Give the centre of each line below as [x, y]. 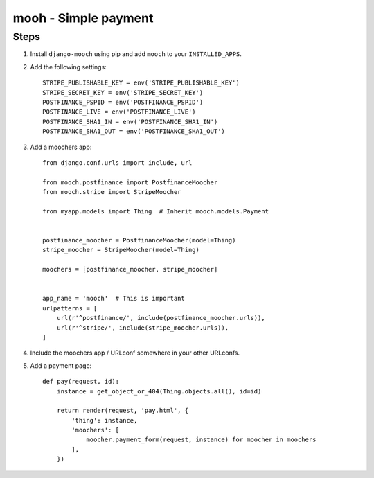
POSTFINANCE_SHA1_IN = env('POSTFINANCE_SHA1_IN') [130, 122]
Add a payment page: [61, 365]
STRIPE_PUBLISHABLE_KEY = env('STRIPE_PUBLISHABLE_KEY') [141, 83]
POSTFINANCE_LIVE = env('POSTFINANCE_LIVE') [119, 112]
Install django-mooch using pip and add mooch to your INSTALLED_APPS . [136, 54]
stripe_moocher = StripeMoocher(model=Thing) [121, 250]
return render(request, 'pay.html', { [123, 411]
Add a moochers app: [61, 147]
